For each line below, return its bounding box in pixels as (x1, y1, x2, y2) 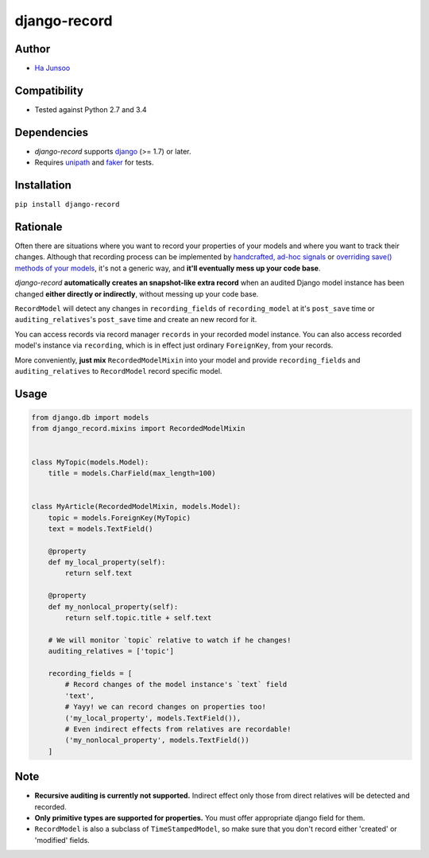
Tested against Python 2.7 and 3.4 (34, 104, 147, 115)
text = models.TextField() (48, 524, 154, 533)
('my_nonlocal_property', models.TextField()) (64, 736, 249, 745)
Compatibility (14, 83, 83, 97)
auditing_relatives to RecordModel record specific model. (14, 366, 222, 375)
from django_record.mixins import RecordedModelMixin (31, 424, 245, 433)
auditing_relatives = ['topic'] (48, 646, 175, 656)
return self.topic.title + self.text (64, 613, 212, 623)
